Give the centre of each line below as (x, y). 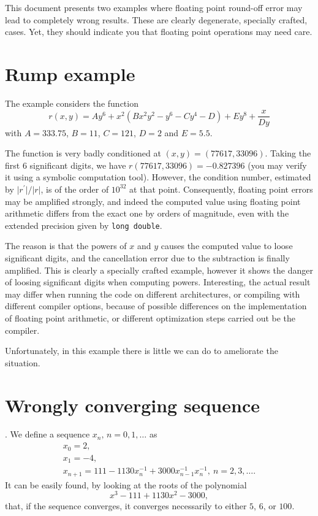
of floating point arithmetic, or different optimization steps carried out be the (150, 318)
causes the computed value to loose (227, 246)
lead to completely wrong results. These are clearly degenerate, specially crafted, (156, 19)
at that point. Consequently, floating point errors (221, 189)
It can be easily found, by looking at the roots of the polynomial (126, 484)
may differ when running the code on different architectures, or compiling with (153, 294)
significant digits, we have (78, 165)
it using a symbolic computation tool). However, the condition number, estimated (158, 177)
